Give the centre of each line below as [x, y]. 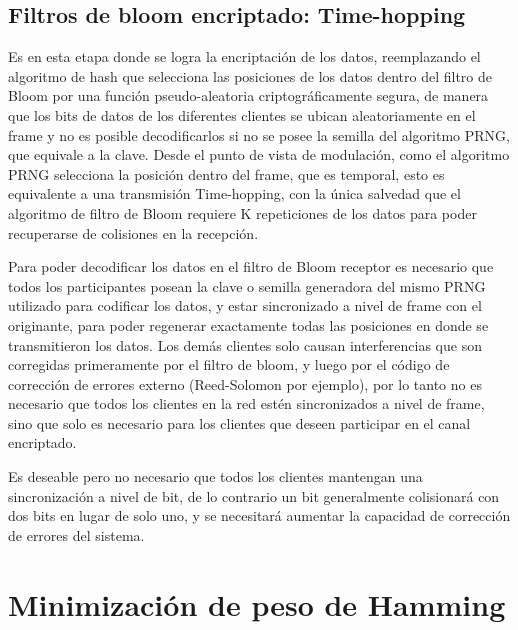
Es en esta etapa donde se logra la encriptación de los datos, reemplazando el [244, 56]
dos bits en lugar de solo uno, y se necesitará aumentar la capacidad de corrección [259, 515]
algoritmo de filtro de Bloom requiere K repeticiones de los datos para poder [242, 212]
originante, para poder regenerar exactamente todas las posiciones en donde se [248, 324]
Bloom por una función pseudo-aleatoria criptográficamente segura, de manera [248, 95]
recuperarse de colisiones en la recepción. [133, 232]
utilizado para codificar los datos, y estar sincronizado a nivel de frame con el [245, 305]
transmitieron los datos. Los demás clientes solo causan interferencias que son [245, 344]
